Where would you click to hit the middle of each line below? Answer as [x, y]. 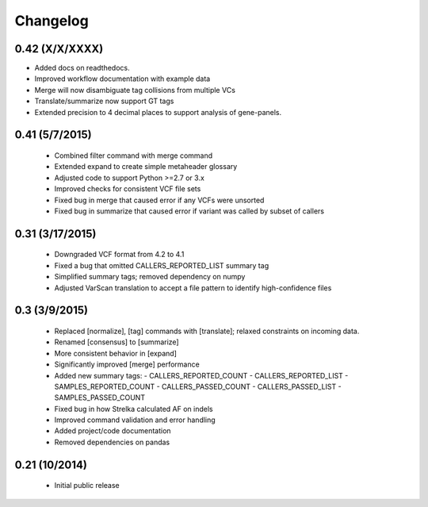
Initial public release [87, 486]
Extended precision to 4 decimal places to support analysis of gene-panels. [158, 112]
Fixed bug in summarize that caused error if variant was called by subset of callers [189, 211]
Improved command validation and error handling [135, 420]
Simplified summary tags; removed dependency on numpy [150, 277]
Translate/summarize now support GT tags [104, 101]
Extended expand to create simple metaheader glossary [146, 167]
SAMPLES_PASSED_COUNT [100, 398]
